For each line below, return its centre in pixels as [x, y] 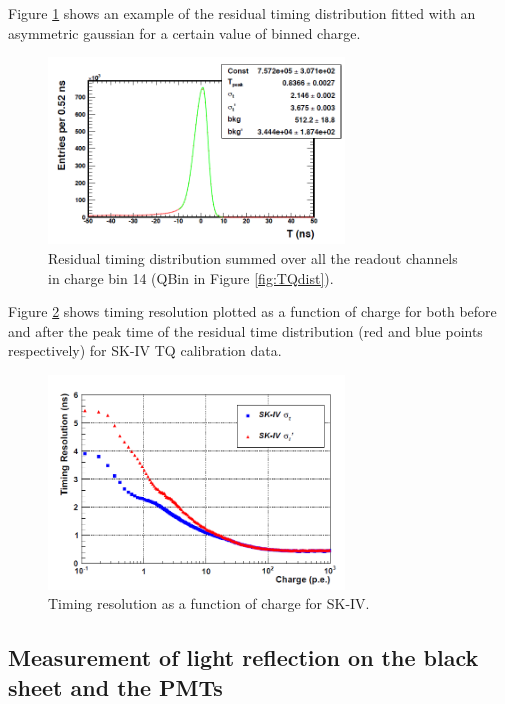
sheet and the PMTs [115, 686]
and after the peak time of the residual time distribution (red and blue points [245, 330]
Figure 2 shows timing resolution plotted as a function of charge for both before [252, 311]
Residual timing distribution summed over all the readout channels [253, 257]
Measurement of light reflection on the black [243, 657]
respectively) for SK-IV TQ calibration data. [145, 350]
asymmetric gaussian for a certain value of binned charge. [184, 32]
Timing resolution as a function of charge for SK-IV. [209, 603]
